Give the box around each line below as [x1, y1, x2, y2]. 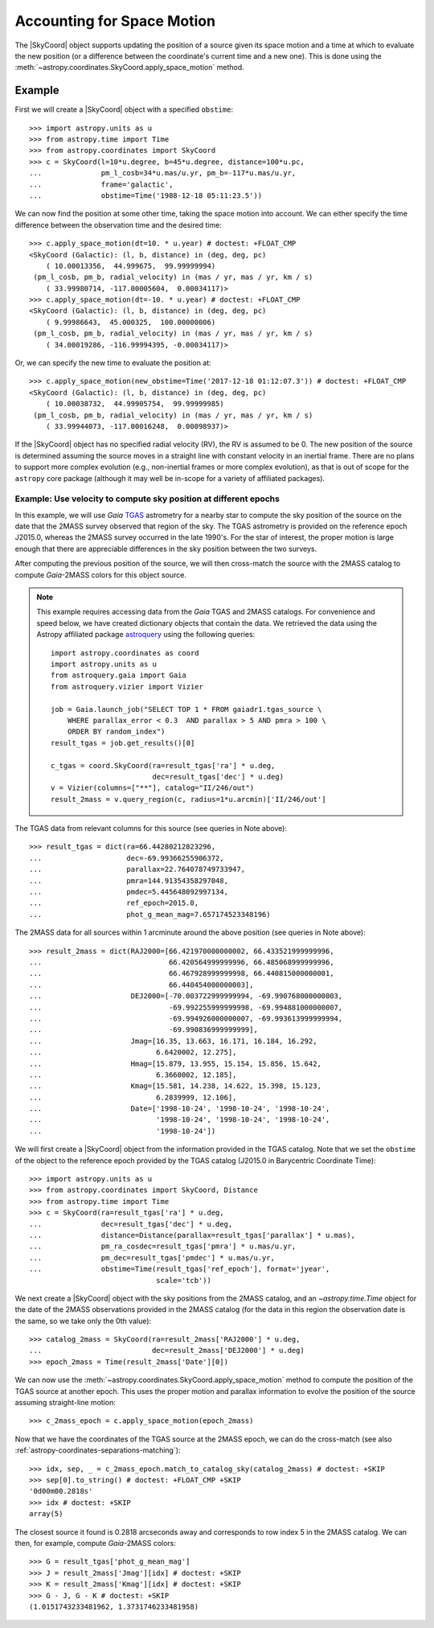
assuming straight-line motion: [14, 1398, 116, 1408]
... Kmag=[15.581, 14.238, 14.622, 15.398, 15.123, [29, 1082, 321, 1091]
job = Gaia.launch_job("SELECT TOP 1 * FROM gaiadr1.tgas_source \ [51, 705, 322, 713]
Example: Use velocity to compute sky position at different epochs [14, 493, 280, 504]
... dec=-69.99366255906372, [29, 853, 224, 862]
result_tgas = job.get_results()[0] [51, 738, 195, 747]
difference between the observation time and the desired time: [14, 220, 223, 229]
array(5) [29, 1509, 63, 1519]
